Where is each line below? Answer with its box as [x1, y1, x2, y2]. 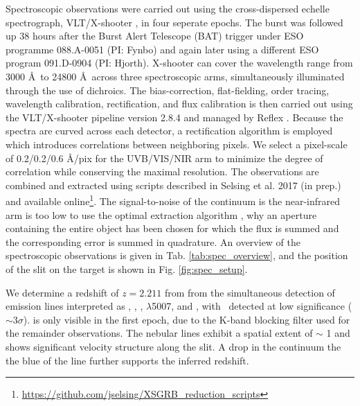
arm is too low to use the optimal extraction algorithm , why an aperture [6, 207, 317, 222]
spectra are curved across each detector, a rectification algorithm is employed [6, 123, 333, 138]
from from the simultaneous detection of [164, 285, 335, 299]
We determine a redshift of [6, 285, 119, 299]
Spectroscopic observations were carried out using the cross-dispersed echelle [6, 1, 330, 15]
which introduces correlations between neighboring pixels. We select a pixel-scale [6, 136, 348, 151]
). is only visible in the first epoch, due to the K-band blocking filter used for [23, 312, 350, 326]
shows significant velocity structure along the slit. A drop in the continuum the [6, 339, 341, 353]
